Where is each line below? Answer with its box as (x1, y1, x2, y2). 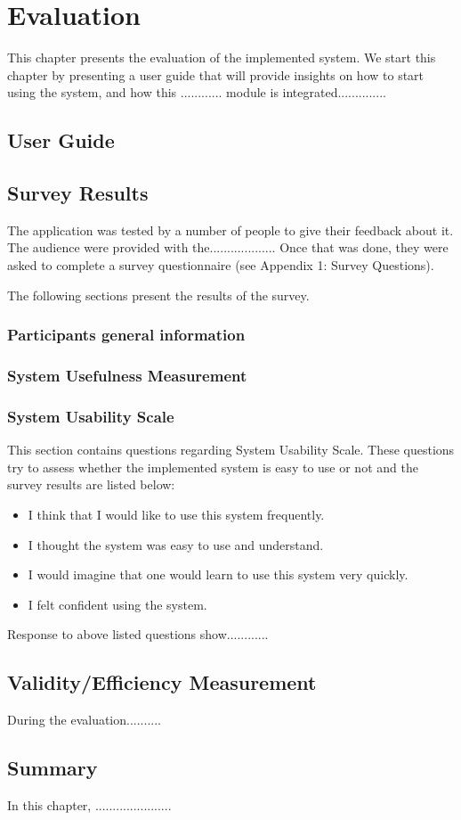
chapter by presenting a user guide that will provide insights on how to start (7, 65, 425, 84)
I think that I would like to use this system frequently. (28, 504, 325, 523)
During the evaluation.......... (7, 710, 161, 729)
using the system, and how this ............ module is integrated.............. (7, 83, 386, 102)
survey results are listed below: (7, 475, 175, 494)
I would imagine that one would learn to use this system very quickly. (28, 565, 408, 584)
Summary (7, 754, 98, 782)
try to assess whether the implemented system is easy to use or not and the (7, 457, 418, 476)
